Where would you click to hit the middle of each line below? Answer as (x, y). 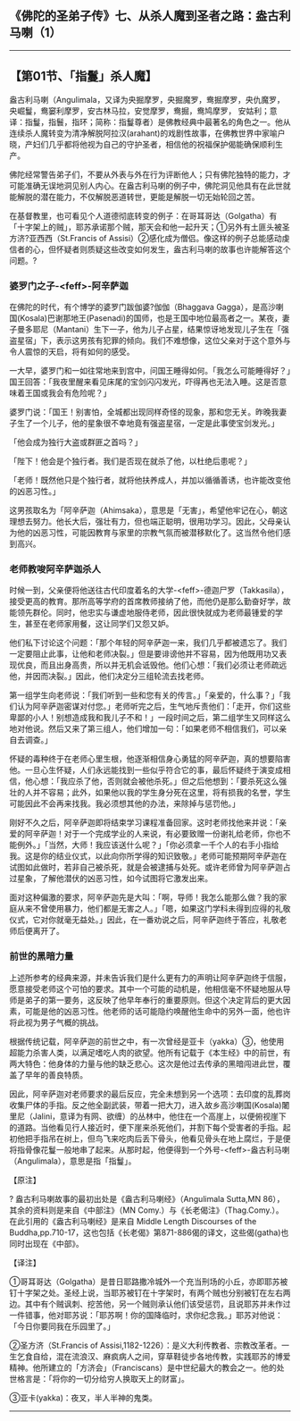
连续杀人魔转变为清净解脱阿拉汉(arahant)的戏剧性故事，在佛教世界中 (136, 133)
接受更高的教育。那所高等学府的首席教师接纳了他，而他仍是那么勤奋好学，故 (150, 601)
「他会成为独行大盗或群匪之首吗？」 (76, 441)
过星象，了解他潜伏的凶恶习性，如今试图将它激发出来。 (111, 879)
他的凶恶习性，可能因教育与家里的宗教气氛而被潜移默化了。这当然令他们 (150, 532)
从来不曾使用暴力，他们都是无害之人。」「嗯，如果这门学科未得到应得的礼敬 (154, 909)
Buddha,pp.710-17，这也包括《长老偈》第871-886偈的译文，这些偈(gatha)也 (149, 1232)
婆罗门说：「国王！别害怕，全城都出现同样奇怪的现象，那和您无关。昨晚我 (144, 412)
